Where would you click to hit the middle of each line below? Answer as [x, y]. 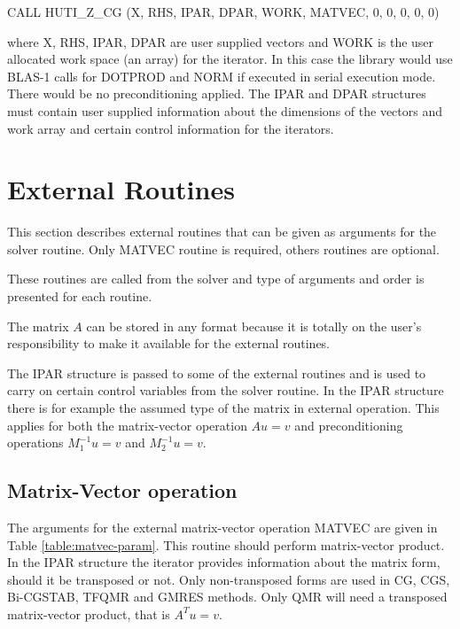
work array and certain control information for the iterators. [171, 128]
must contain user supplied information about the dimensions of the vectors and [225, 110]
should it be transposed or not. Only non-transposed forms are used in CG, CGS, [229, 579]
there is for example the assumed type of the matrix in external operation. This [223, 408]
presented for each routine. [80, 296]
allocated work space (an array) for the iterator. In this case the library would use [230, 59]
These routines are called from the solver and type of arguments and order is [216, 279]
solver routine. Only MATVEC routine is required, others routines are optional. [223, 248]
